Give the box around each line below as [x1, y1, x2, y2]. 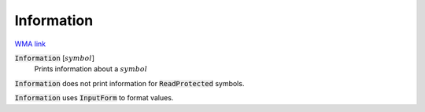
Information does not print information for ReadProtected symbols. [14, 78, 245, 88]
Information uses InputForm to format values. [14, 93, 174, 103]
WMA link [14, 39, 46, 49]
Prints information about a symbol [34, 64, 148, 74]
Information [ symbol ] [14, 53, 94, 63]
